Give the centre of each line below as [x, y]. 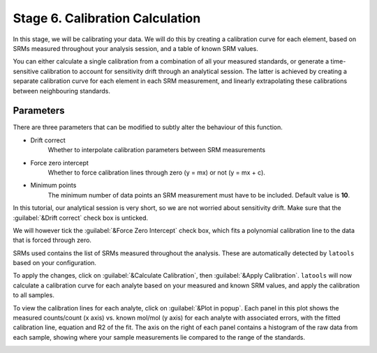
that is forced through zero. [52, 240]
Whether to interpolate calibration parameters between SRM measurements [156, 150]
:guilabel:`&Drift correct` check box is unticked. [81, 218]
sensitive [26, 71]
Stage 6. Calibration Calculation [107, 18]
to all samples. [34, 295]
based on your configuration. [55, 263]
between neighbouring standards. [62, 91]
